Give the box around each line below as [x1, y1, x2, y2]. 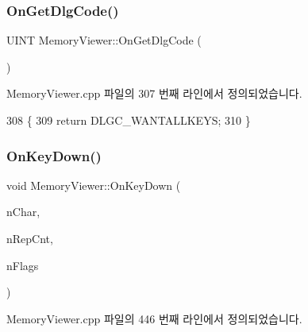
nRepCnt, [6, 230, 53, 246]
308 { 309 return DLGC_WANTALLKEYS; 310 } [6, 112, 251, 128]
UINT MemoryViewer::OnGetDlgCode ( [6, 32, 202, 48]
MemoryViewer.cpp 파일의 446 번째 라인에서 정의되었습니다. [6, 310, 302, 326]
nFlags [6, 257, 39, 273]
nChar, [6, 203, 40, 220]
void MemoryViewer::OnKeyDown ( [6, 176, 181, 193]
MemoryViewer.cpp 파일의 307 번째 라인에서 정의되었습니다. [6, 85, 302, 102]
